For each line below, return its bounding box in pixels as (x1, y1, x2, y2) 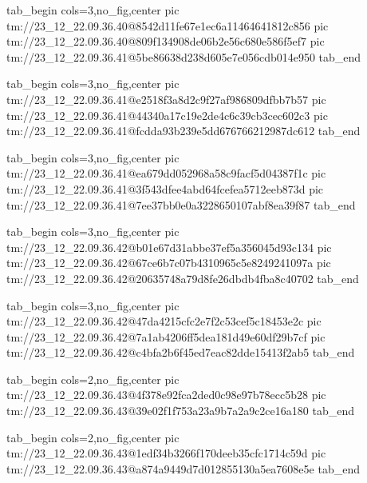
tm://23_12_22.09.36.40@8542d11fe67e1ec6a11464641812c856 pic (6, 17, 329, 34)
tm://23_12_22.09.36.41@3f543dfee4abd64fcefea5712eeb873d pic (6, 180, 324, 197)
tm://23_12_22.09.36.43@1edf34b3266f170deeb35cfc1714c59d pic (6, 445, 326, 461)
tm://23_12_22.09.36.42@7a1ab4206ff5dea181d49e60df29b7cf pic (6, 328, 326, 345)
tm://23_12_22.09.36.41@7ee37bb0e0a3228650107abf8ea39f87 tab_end (6, 196, 356, 213)
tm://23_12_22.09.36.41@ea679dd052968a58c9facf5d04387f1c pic (6, 165, 326, 182)
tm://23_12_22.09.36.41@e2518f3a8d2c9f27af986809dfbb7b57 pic (6, 90, 326, 107)
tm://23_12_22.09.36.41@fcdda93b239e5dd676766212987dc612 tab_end (6, 122, 361, 139)
